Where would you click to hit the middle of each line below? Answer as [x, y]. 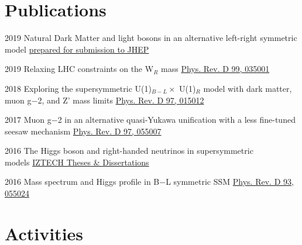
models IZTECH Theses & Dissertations [77, 162]
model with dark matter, [248, 88]
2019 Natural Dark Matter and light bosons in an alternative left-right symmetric [151, 38]
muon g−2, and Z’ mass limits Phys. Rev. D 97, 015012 [104, 100]
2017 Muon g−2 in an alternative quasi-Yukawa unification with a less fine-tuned [150, 120]
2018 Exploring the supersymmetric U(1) [78, 88]
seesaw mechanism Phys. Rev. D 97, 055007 [83, 131]
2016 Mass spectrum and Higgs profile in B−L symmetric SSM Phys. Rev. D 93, [149, 182]
